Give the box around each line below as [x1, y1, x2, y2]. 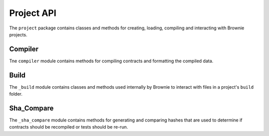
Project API [9, 7, 57, 18]
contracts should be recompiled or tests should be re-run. [9, 124, 128, 130]
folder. [9, 91, 22, 97]
